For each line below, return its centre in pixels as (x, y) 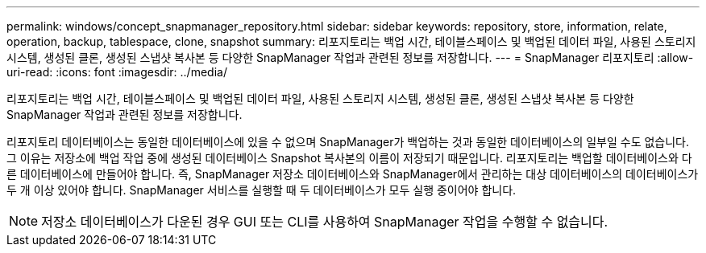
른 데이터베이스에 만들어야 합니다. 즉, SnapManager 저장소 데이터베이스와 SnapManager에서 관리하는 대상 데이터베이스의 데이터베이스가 (353, 174)
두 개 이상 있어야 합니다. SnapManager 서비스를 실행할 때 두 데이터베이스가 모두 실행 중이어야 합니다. (262, 190)
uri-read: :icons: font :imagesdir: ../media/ (117, 72)
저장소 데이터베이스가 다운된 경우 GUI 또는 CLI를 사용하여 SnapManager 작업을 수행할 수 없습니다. (325, 222)
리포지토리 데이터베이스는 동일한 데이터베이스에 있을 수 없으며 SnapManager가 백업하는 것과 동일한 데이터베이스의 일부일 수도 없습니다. (348, 142)
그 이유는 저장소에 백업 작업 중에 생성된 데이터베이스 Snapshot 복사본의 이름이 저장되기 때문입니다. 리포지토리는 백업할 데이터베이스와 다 (349, 158)
